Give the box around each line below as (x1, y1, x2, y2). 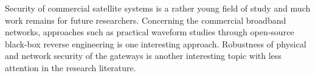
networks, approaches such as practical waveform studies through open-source (5, 26, 294, 38)
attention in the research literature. (5, 61, 136, 74)
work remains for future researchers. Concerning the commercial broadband (5, 13, 286, 26)
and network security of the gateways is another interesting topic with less (5, 49, 282, 62)
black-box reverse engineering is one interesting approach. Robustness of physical (5, 37, 306, 50)
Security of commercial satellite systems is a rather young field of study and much (5, 2, 311, 14)
